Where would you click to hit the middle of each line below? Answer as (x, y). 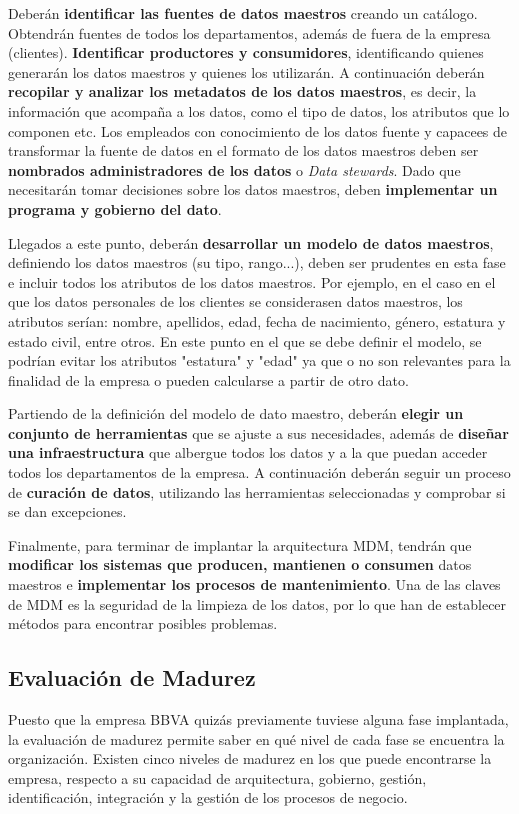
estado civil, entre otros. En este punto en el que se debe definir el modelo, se (245, 340)
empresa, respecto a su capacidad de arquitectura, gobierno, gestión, (217, 777)
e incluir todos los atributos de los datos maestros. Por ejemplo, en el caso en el (252, 281)
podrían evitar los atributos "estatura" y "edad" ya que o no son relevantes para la (259, 360)
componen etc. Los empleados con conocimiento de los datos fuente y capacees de (258, 130)
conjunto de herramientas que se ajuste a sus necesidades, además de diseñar (258, 432)
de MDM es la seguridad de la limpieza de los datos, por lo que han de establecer (257, 603)
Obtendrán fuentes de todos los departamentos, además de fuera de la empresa (249, 32)
